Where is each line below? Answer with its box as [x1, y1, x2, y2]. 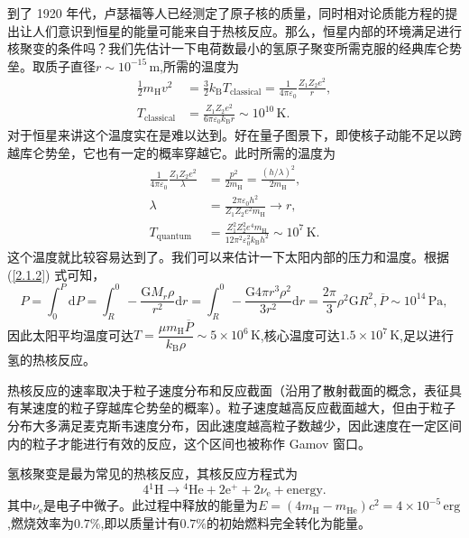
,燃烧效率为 [7, 513, 74, 532]
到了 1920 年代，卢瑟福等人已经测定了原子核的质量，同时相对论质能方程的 [7, 4, 446, 22]
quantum [156, 232, 192, 242]
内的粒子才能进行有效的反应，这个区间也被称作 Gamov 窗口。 [7, 433, 371, 452]
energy [286, 483, 323, 496]
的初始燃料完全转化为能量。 [206, 513, 371, 532]
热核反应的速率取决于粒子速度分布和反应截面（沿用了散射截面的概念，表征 [7, 380, 449, 399]
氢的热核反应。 [7, 350, 96, 369]
